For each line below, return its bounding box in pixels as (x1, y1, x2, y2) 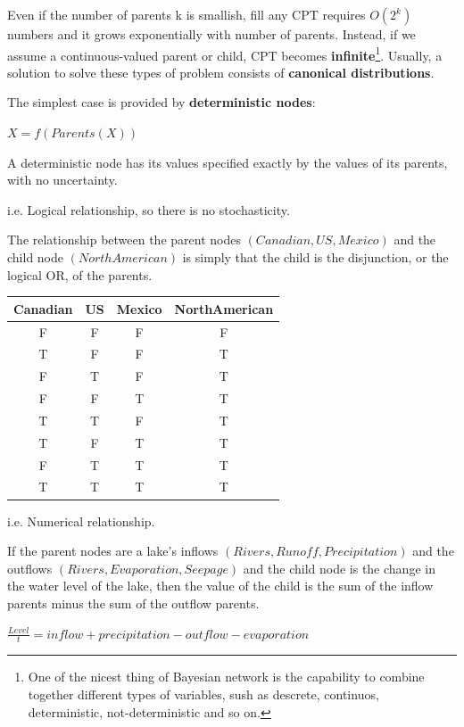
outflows (7, 558, 53, 577)
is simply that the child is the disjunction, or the (182, 248, 449, 266)
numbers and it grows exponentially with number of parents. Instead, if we (7, 25, 416, 43)
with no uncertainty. (7, 170, 118, 189)
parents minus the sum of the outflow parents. (7, 593, 260, 612)
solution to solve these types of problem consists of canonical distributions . (7, 62, 435, 81)
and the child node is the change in (243, 558, 435, 577)
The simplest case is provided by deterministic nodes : (7, 93, 316, 112)
